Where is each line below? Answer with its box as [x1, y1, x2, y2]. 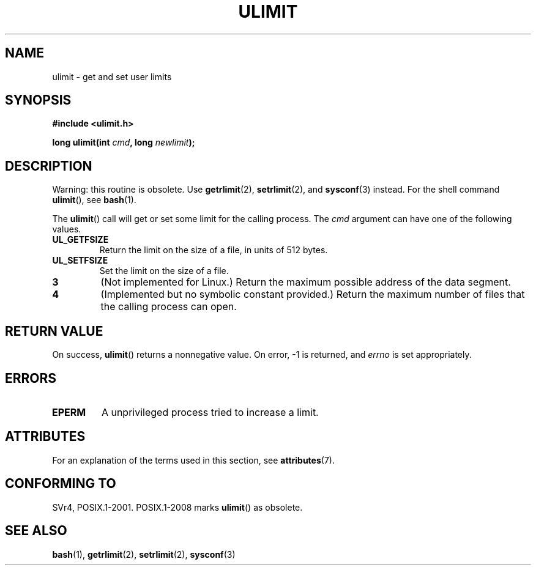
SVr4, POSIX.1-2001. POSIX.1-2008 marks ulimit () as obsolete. [52, 502, 303, 513]
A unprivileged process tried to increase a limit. [101, 405, 319, 418]
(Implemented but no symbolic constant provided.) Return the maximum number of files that [100, 288, 525, 301]
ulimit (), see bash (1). [52, 194, 136, 205]
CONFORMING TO [5, 476, 116, 492]
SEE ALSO [5, 523, 67, 539]
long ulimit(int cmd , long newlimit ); [52, 137, 195, 148]
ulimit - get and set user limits [52, 71, 172, 82]
